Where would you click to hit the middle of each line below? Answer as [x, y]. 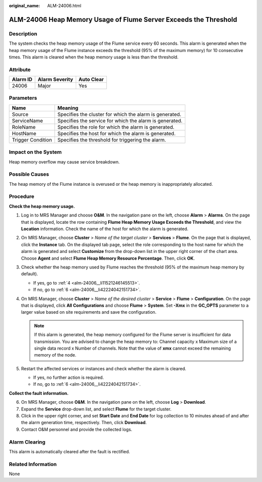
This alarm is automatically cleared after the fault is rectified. [70, 451]
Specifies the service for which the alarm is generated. [120, 121]
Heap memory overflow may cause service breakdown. [64, 162]
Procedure [22, 196]
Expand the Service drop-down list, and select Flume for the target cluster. [96, 409]
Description [23, 34]
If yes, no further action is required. [69, 377]
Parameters [23, 98]
